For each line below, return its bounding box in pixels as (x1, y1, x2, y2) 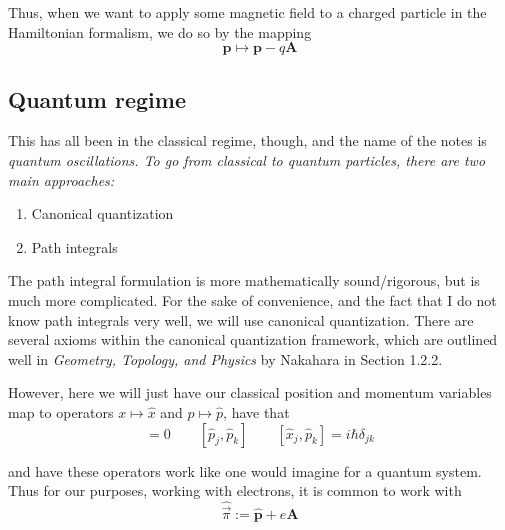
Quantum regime (8, 83, 186, 114)
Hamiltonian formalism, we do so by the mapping (8, 21, 312, 42)
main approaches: (8, 169, 115, 190)
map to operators (8, 401, 114, 422)
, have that (223, 401, 290, 422)
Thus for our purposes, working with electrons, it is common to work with (8, 480, 462, 501)
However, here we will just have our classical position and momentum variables (8, 382, 492, 403)
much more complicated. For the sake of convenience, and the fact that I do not (8, 289, 497, 310)
